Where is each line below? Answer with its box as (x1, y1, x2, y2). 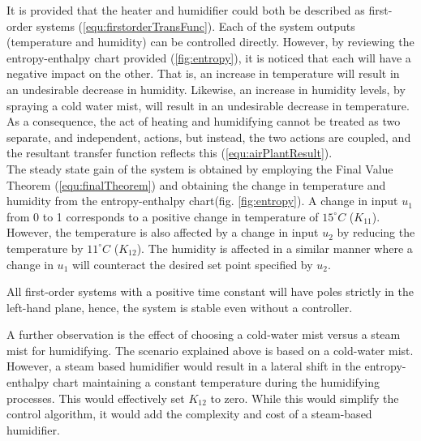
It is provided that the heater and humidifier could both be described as (6, 2, 365, 18)
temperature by (6, 239, 84, 256)
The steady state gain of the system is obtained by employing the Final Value (6, 160, 393, 177)
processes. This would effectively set (6, 389, 185, 406)
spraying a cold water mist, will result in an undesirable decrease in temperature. (6, 96, 410, 113)
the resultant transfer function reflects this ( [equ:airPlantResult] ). (6, 144, 333, 161)
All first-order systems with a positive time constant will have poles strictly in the (6, 283, 415, 300)
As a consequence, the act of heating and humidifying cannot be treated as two (6, 113, 401, 130)
